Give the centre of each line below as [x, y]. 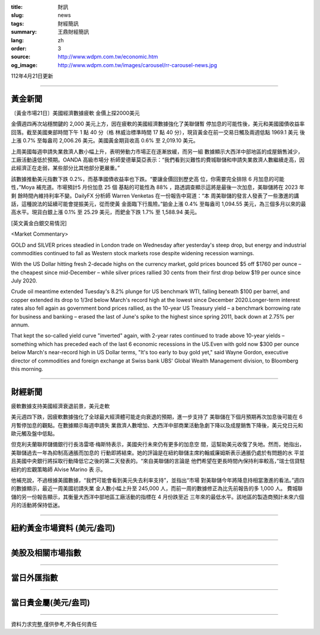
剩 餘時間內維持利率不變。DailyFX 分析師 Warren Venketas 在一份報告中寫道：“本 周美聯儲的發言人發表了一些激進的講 [155, 195]
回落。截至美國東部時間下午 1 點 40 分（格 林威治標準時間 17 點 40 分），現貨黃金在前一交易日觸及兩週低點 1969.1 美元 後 [158, 132]
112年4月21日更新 [32, 76]
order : [19, 48]
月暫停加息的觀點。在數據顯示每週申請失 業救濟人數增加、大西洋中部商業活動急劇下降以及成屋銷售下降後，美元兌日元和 [157, 425]
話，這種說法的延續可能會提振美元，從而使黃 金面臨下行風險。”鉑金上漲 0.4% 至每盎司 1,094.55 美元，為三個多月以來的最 [159, 204]
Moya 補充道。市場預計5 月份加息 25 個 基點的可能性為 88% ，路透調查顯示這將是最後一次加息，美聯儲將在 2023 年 [163, 188]
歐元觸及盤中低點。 [34, 434]
